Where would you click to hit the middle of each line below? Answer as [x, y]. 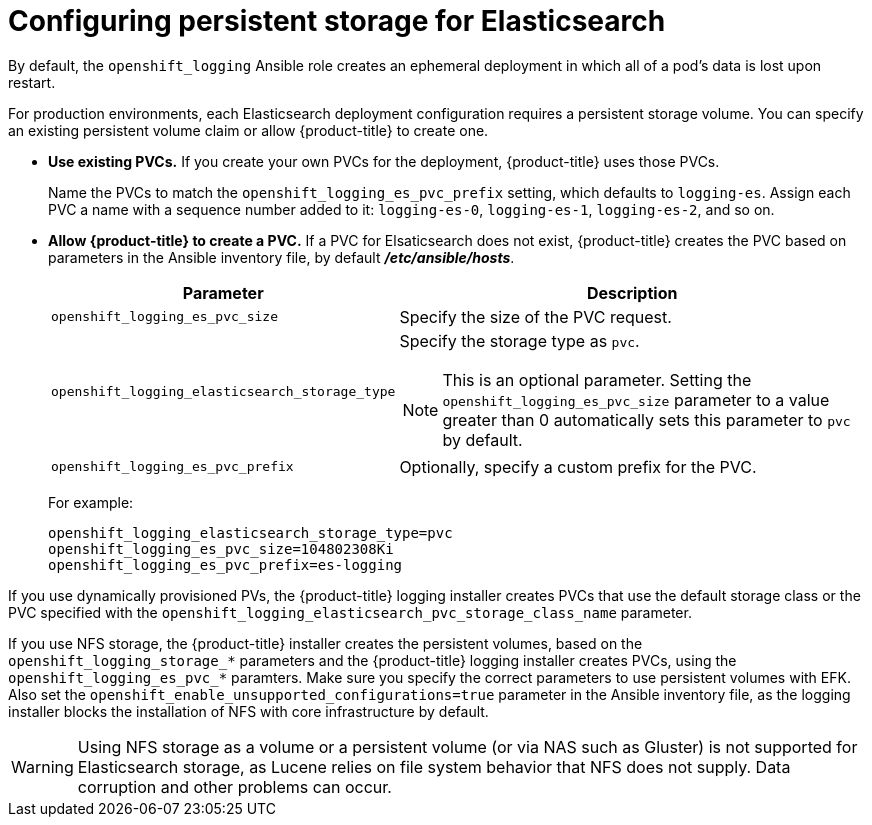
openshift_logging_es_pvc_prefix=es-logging [225, 564]
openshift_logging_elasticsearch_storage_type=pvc [250, 532]
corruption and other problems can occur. [234, 786]
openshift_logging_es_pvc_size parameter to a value [636, 399]
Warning [42, 766]
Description [632, 292]
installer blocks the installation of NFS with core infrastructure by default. [248, 711]
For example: [91, 502]
